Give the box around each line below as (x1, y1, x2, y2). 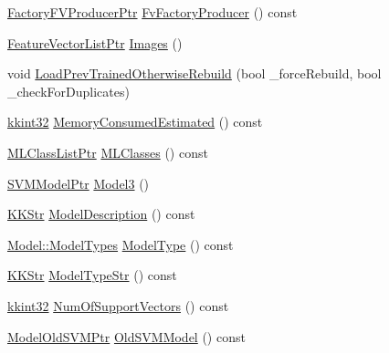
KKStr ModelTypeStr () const (7, 265, 177, 285)
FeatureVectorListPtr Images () (7, 33, 183, 52)
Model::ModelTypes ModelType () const (7, 234, 234, 254)
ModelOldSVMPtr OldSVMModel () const (7, 327, 246, 346)
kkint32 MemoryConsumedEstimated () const (7, 112, 263, 131)
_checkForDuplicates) (7, 81, 130, 100)
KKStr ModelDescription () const (7, 204, 195, 223)
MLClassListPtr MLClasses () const (7, 142, 208, 161)
